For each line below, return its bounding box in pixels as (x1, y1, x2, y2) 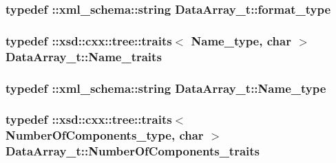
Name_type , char (191, 32, 291, 49)
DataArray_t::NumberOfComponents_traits (6, 142, 260, 160)
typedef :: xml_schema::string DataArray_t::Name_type (6, 79, 326, 96)
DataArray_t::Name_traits (6, 47, 162, 65)
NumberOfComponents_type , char (6, 127, 204, 144)
